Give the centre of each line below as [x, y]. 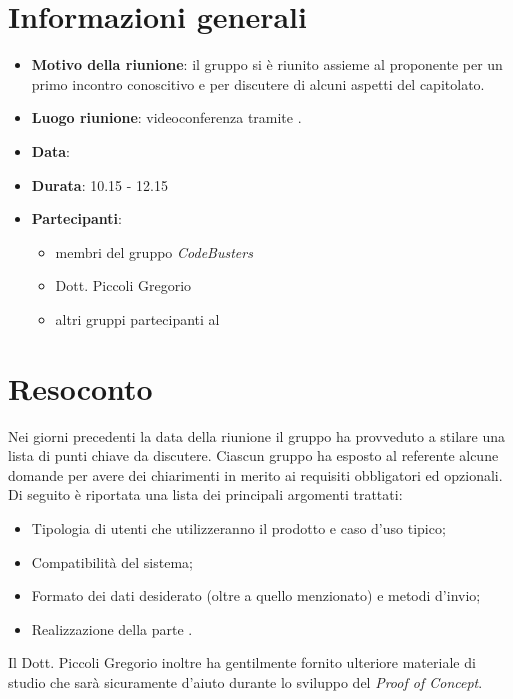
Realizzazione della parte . [112, 628]
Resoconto [80, 387]
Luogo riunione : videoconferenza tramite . [166, 117]
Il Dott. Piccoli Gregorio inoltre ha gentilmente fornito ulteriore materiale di [242, 662]
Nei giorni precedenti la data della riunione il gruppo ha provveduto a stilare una [256, 435]
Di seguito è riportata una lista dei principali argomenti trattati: [205, 494]
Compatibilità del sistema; [112, 561]
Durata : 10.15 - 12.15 [99, 184]
